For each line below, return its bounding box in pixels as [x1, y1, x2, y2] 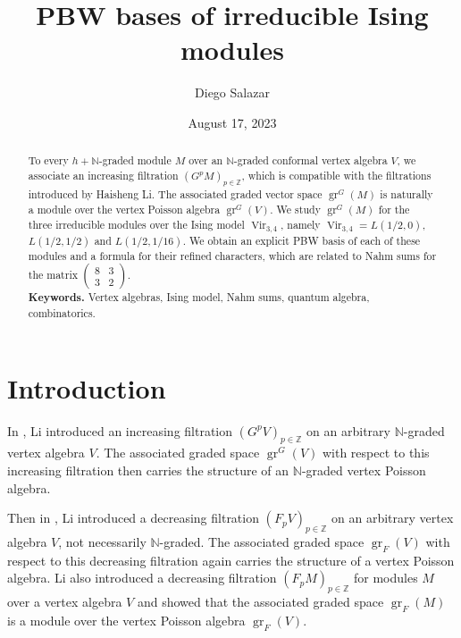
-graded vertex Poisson [301, 460, 426, 479]
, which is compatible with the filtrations [241, 167, 432, 182]
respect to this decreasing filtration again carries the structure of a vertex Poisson [7, 550, 455, 569]
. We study [270, 202, 321, 217]
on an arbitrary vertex [331, 508, 454, 527]
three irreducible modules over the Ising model [28, 216, 245, 231]
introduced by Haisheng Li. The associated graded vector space [28, 187, 323, 202]
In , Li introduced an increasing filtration [7, 421, 233, 440]
